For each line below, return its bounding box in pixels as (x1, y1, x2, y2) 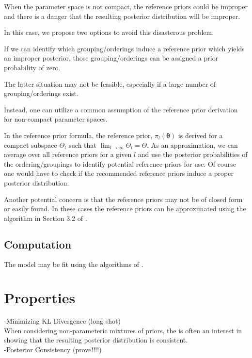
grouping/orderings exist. (4, 88, 79, 98)
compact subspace (4, 140, 57, 150)
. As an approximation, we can (147, 140, 238, 150)
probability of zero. (4, 62, 61, 72)
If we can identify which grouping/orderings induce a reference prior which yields (4, 43, 245, 53)
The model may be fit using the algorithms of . (4, 259, 143, 269)
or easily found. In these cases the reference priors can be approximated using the (4, 203, 246, 214)
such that (68, 140, 96, 150)
